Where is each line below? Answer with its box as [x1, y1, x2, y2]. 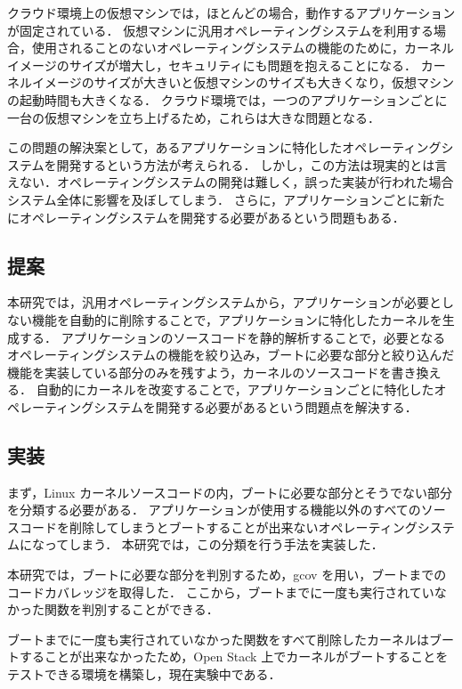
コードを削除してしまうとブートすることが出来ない [19, 517, 319, 536]
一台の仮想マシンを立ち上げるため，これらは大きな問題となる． [7, 108, 380, 126]
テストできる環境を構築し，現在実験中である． [7, 665, 281, 684]
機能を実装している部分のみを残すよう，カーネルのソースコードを [7, 362, 392, 381]
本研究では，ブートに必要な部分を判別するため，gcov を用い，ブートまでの [7, 565, 447, 584]
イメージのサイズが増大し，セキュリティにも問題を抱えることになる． [7, 55, 417, 74]
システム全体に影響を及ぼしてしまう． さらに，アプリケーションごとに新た [7, 190, 445, 208]
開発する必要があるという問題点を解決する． [155, 397, 417, 416]
